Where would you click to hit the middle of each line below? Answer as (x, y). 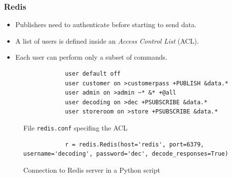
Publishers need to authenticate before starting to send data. (106, 24)
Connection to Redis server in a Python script (92, 170)
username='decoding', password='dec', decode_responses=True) (126, 154)
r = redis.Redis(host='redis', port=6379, (134, 144)
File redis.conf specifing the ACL (75, 127)
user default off (93, 74)
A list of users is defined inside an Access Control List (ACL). (107, 40)
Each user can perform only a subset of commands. (91, 57)
